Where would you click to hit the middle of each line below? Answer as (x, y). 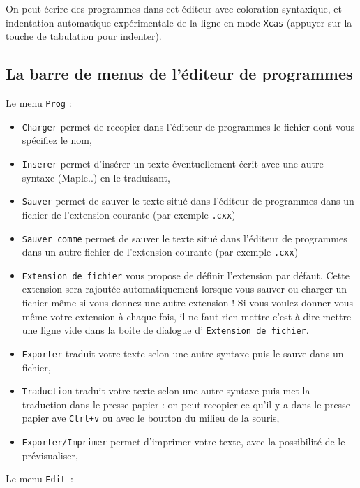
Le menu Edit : (39, 479)
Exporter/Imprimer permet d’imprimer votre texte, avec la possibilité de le (183, 442)
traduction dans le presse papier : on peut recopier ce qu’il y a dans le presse (186, 404)
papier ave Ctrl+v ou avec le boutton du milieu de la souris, (151, 418)
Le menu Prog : (39, 103)
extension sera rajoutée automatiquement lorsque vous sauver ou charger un (185, 289)
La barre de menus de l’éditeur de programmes (179, 74)
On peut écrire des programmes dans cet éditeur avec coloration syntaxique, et (174, 8)
